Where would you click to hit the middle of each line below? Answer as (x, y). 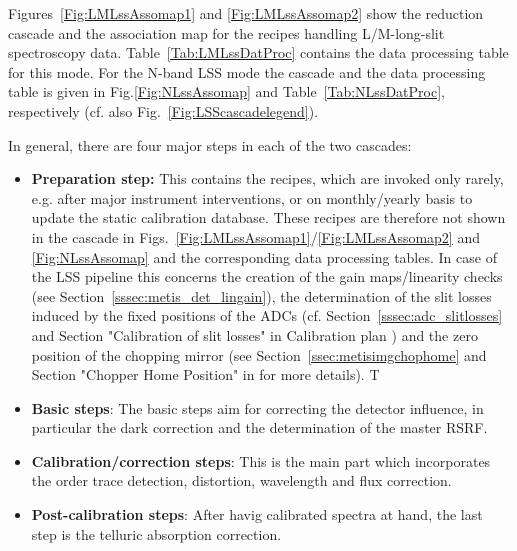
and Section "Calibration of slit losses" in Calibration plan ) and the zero (254, 334)
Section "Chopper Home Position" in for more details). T (205, 374)
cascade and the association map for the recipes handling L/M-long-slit (226, 32)
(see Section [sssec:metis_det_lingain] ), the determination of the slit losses (261, 295)
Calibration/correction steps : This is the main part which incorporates (261, 460)
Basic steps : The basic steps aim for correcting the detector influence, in (257, 407)
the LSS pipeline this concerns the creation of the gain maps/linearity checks (267, 276)
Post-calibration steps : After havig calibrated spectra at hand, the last (257, 514)
